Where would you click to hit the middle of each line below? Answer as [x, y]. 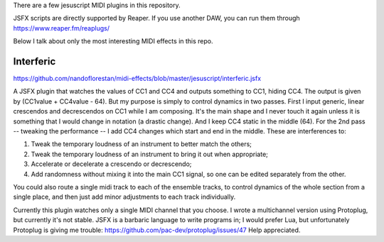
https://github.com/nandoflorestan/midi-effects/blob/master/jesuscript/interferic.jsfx [137, 79]
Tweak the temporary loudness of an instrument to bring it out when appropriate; [149, 154]
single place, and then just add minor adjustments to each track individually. [124, 197]
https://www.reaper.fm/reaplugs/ [62, 28]
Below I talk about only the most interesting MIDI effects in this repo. [113, 41]
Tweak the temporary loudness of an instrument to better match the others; [142, 144]
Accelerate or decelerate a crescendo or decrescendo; [111, 164]
